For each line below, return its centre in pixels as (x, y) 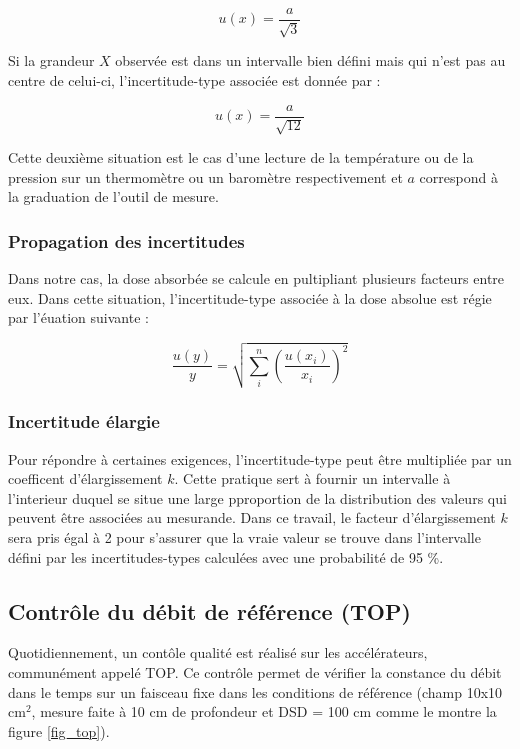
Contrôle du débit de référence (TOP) (209, 610)
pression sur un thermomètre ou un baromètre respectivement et (205, 176)
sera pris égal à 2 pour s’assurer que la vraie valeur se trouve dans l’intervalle (244, 536)
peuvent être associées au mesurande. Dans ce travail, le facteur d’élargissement (252, 517)
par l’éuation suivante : (78, 317)
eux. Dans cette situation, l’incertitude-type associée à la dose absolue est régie (250, 297)
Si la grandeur (51, 60)
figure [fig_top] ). (59, 730)
